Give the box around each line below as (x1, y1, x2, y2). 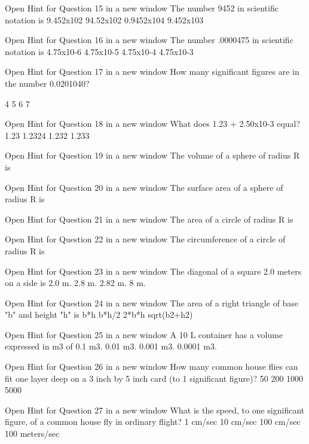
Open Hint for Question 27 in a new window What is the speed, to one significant (5, 403, 305, 416)
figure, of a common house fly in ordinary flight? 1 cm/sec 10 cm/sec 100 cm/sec (5, 415, 301, 428)
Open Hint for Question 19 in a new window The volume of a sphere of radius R (5, 149, 300, 162)
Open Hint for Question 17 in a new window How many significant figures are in (5, 65, 299, 78)
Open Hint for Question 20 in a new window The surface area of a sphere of (5, 181, 283, 193)
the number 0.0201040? (5, 77, 90, 89)
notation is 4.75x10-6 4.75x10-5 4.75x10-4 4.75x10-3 (5, 45, 194, 57)
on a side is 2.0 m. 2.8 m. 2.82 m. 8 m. (5, 276, 146, 289)
